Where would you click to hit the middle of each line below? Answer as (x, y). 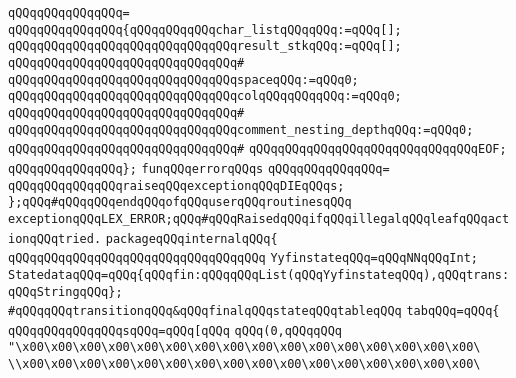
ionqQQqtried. (55, 238)
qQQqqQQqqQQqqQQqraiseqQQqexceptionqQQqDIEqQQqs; (176, 185)
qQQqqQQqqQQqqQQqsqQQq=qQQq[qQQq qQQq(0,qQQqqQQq (175, 330)
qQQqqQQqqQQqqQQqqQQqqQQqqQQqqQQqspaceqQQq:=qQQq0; (183, 79)
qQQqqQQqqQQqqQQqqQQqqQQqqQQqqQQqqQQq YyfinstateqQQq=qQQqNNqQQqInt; (243, 258)
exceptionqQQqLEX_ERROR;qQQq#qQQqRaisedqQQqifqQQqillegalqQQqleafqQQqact (259, 218)
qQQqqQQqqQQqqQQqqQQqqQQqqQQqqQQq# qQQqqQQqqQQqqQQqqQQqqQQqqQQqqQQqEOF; (257, 149)
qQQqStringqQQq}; (65, 291)
